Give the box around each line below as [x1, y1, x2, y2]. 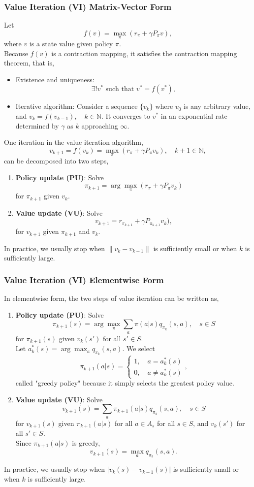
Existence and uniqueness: [15, 74, 95, 84]
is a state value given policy [29, 38, 113, 49]
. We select [122, 343, 155, 354]
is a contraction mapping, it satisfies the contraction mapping [51, 48, 237, 58]
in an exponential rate [160, 111, 227, 121]
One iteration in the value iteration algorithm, [4, 137, 143, 147]
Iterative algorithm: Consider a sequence [15, 101, 138, 111]
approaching [81, 120, 118, 130]
